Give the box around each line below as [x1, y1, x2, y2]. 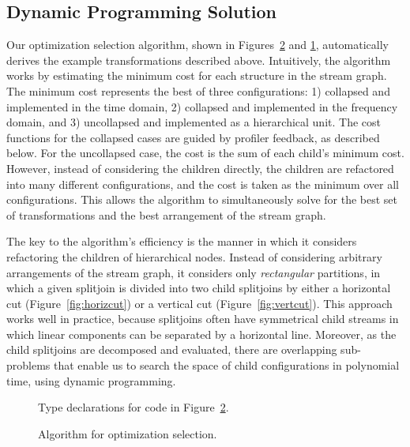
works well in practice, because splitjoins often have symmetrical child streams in [6, 310, 399, 327]
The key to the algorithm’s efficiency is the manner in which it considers [6, 233, 357, 250]
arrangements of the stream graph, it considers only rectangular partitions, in [6, 264, 381, 280]
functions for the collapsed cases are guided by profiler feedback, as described [6, 129, 380, 145]
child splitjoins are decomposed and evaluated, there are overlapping [6, 341, 337, 358]
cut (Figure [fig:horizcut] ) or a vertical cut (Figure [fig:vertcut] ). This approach [6, 295, 393, 311]
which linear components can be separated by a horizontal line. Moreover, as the [6, 325, 397, 342]
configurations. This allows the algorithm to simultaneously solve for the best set [6, 191, 397, 208]
